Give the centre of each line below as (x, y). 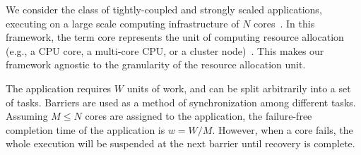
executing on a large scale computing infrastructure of (123, 23)
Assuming (27, 116)
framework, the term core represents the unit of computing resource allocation (175, 37)
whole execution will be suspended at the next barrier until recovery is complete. (180, 143)
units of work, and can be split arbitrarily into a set (239, 88)
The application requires (59, 88)
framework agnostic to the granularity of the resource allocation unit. (156, 64)
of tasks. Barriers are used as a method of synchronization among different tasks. (181, 102)
